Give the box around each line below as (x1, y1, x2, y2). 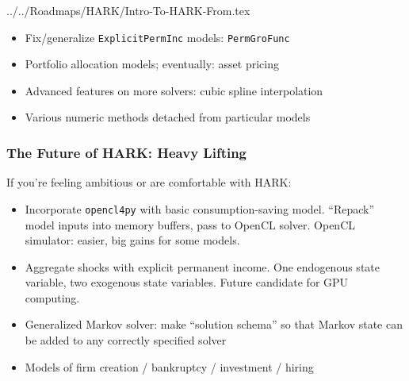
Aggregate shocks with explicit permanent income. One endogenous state (25, 258, 380, 275)
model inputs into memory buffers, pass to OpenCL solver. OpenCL (25, 216, 356, 233)
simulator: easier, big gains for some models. (25, 232, 240, 248)
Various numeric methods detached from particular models (25, 109, 311, 125)
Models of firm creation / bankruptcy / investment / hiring (25, 358, 314, 375)
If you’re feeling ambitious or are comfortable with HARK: (6, 174, 292, 190)
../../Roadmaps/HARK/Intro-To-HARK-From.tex (6, 2, 250, 18)
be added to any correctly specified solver (25, 332, 227, 348)
